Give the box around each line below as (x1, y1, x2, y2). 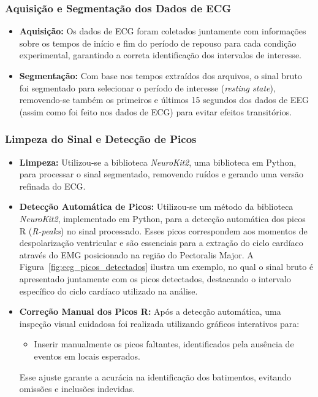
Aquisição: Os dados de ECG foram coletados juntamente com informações (19, 25, 306, 37)
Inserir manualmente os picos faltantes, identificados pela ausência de (34, 337, 294, 350)
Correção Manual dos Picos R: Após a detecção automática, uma (19, 305, 281, 318)
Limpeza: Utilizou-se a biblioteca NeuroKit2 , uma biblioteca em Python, (19, 155, 297, 168)
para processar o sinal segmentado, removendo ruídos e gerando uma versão (19, 168, 303, 180)
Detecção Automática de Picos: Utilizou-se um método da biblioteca (19, 200, 293, 213)
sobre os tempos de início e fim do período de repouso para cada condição (19, 36, 297, 49)
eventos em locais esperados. (34, 349, 140, 362)
